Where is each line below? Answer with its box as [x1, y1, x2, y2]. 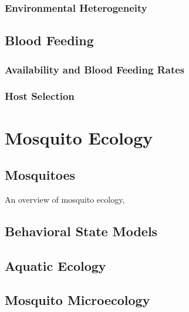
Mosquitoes [5, 166, 76, 184]
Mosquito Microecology [5, 291, 150, 309]
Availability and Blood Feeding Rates [5, 62, 185, 76]
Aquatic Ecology [5, 256, 106, 274]
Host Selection [5, 89, 75, 103]
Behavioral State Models [5, 222, 158, 240]
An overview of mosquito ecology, [5, 193, 125, 205]
